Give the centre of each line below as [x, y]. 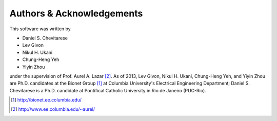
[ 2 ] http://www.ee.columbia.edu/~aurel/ [53, 109]
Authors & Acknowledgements [76, 13]
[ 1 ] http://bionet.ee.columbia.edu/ [46, 100]
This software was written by [40, 29]
